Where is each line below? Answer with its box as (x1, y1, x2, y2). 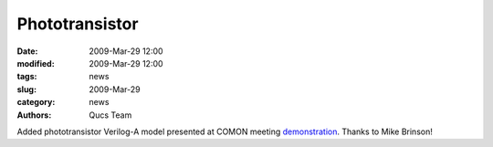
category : (16, 97, 56, 108)
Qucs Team (89, 110, 132, 121)
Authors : (16, 110, 52, 121)
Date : (16, 46, 38, 57)
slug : (16, 83, 37, 95)
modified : (16, 58, 55, 68)
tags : (16, 71, 37, 82)
